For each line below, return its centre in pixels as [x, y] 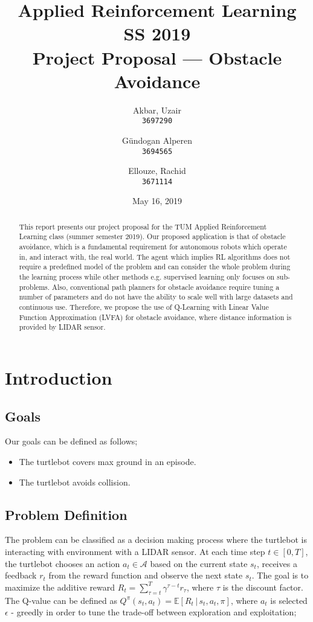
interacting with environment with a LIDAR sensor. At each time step [135, 552]
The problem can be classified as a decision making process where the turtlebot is [156, 540]
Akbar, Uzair [157, 110]
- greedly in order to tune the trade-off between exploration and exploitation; [154, 612]
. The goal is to [280, 575]
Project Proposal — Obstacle [157, 57]
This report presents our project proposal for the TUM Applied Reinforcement [143, 226]
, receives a [277, 563]
